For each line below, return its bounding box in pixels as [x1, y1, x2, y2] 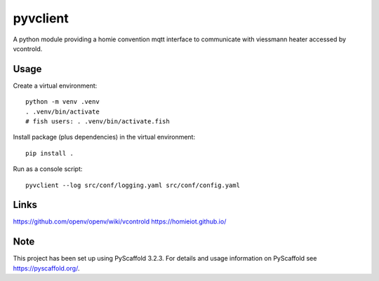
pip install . [25, 149, 74, 157]
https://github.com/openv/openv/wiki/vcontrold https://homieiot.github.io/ [13, 217, 227, 226]
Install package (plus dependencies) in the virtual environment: [13, 133, 196, 142]
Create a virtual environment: [13, 81, 98, 90]
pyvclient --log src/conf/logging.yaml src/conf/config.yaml [25, 181, 240, 189]
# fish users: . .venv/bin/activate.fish [25, 118, 170, 125]
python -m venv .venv [25, 98, 100, 106]
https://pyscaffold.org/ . [13, 263, 80, 273]
